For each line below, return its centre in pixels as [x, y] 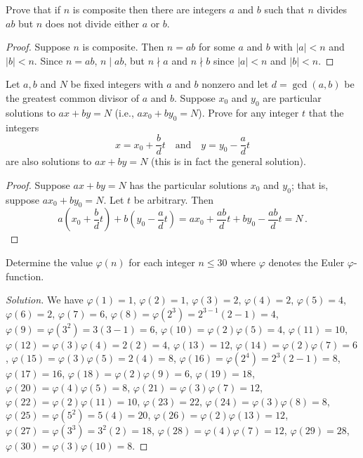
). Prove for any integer [249, 112]
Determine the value [49, 262]
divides [332, 9]
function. [25, 276]
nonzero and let [235, 84]
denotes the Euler [306, 262]
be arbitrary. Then [174, 199]
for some [217, 47]
